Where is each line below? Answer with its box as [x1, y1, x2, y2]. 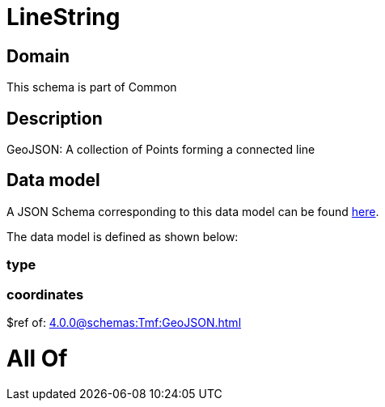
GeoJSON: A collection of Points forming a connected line [6, 142, 315, 157]
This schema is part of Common [6, 80, 177, 95]
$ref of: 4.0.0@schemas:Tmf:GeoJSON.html [6, 315, 242, 329]
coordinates [6, 286, 84, 303]
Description [6, 108, 103, 129]
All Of [6, 344, 68, 372]
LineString [6, 3, 121, 31]
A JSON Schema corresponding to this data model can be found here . [6, 204, 379, 218]
